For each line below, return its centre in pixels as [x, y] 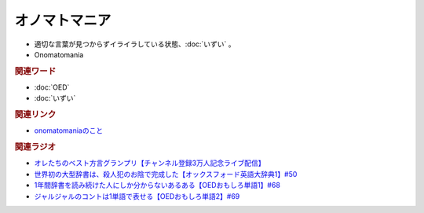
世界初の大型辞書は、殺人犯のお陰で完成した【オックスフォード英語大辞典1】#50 [166, 174]
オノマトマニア [63, 20]
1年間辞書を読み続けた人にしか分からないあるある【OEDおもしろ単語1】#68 [157, 185]
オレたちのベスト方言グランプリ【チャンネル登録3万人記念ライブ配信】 [150, 163]
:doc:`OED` [52, 87]
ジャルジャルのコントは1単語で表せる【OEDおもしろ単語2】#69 [137, 196]
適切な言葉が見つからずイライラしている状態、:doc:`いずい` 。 [135, 44]
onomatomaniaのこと [69, 130]
